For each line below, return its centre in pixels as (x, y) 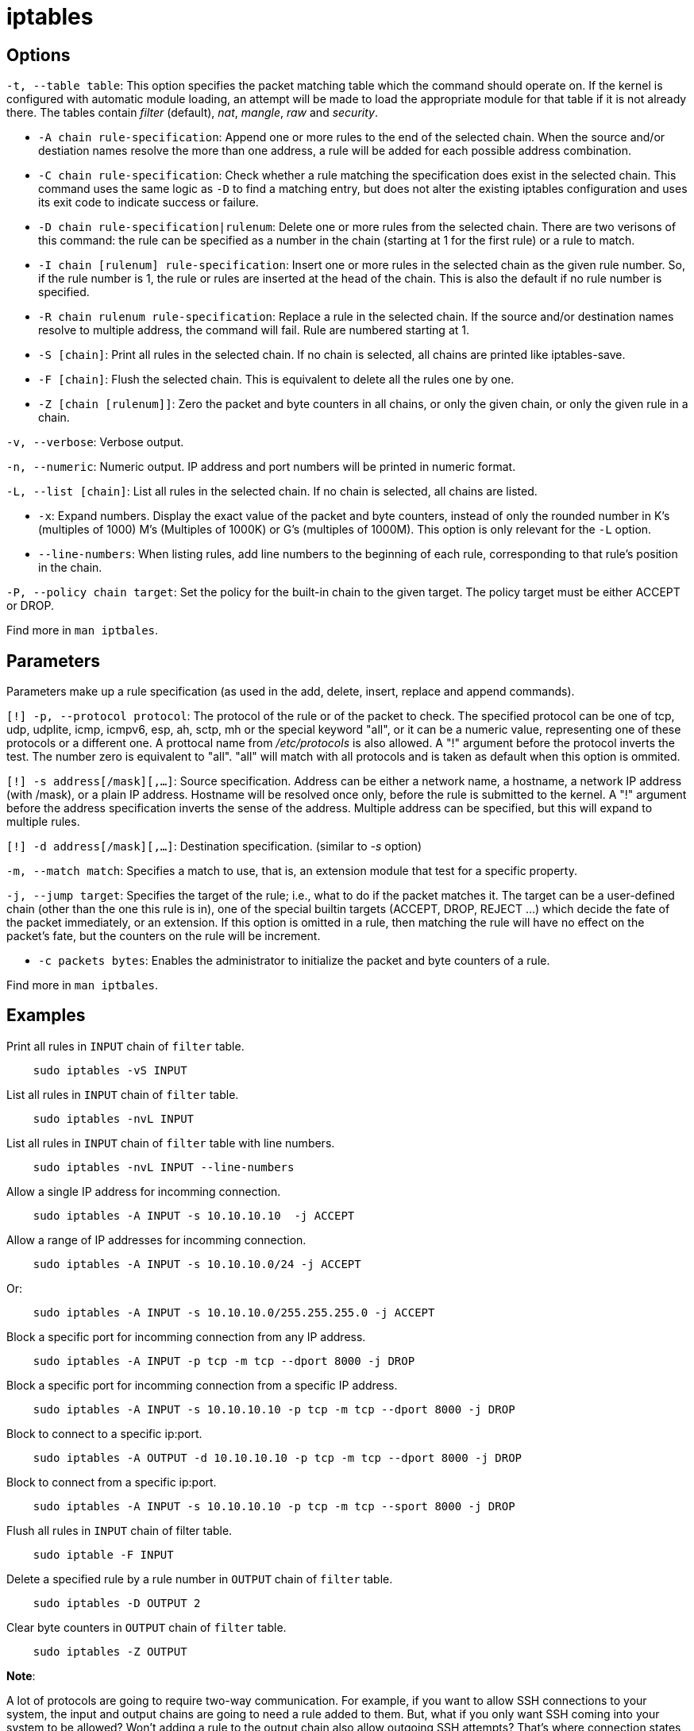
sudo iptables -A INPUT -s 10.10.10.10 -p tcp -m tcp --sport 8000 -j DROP (274, 1506)
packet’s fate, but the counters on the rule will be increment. (164, 936)
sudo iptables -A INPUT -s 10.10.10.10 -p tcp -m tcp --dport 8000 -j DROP (274, 1409)
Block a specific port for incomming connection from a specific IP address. (202, 1385)
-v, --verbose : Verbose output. (95, 442)
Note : (21, 1675)
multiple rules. (43, 822)
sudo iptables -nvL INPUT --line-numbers (164, 1167)
